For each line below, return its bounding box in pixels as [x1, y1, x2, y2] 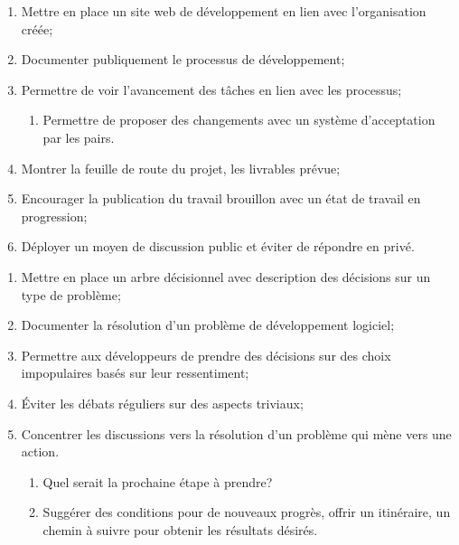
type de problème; [21, 285, 121, 304]
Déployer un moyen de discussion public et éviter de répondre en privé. [21, 237, 415, 256]
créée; [21, 19, 53, 38]
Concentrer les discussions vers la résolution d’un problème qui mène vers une [21, 424, 452, 443]
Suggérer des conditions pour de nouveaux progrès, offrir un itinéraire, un [42, 503, 451, 522]
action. [21, 442, 60, 461]
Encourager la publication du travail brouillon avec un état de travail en [21, 189, 421, 208]
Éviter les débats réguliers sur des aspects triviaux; [21, 393, 304, 412]
